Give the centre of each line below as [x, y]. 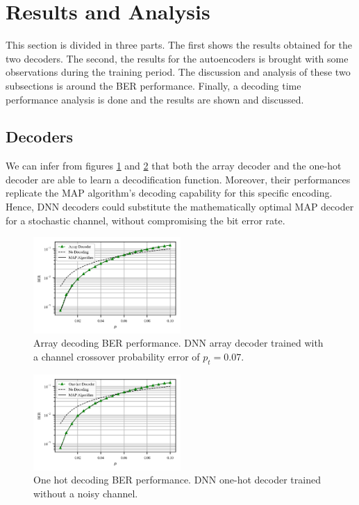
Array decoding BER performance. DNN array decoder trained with [178, 343]
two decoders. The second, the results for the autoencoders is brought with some [177, 58]
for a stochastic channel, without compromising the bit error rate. [145, 220]
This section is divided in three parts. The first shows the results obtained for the [179, 45]
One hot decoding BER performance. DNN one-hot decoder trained [177, 480]
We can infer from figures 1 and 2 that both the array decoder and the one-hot [174, 166]
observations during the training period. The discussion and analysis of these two [178, 72]
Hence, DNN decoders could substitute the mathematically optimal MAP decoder [180, 207]
